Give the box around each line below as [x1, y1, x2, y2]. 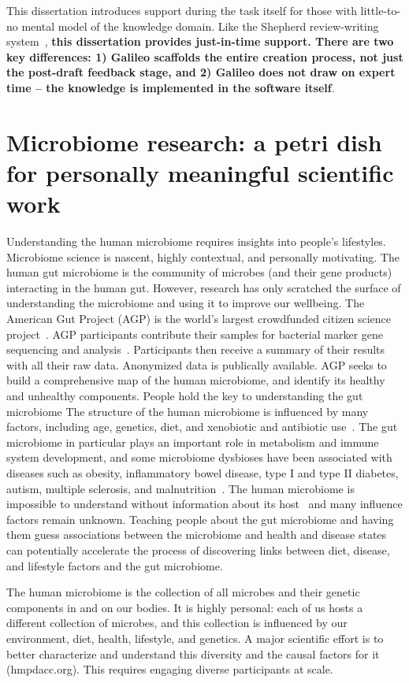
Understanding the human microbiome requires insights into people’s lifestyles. [6, 233, 386, 250]
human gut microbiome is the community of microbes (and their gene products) [6, 264, 392, 280]
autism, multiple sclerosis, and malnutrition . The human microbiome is [6, 480, 355, 496]
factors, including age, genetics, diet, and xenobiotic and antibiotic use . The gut [6, 418, 398, 435]
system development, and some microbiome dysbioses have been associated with [6, 449, 392, 466]
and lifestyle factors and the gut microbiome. [6, 557, 223, 573]
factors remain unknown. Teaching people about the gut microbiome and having [6, 510, 394, 527]
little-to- [360, 2, 401, 18]
